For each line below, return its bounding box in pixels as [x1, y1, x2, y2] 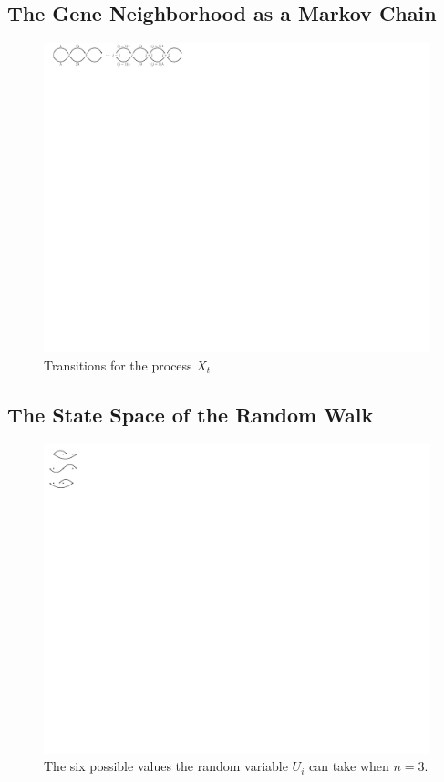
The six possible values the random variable [44, 756, 288, 776]
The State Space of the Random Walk [7, 400, 374, 428]
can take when [308, 756, 389, 776]
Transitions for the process [44, 355, 192, 374]
